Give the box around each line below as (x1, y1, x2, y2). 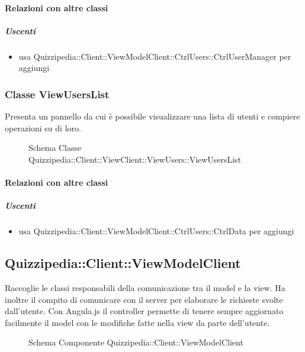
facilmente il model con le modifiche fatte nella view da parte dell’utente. (5, 316, 270, 328)
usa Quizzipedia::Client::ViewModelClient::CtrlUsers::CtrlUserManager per (18, 50, 291, 62)
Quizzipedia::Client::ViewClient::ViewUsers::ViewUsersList (28, 153, 242, 165)
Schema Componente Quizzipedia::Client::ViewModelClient (28, 336, 243, 348)
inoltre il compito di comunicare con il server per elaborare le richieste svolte (5, 293, 283, 305)
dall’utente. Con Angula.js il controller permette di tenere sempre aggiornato (5, 305, 284, 317)
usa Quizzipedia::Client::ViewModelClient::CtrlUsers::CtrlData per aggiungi (18, 225, 294, 237)
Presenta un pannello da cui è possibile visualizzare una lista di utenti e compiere (5, 110, 300, 122)
